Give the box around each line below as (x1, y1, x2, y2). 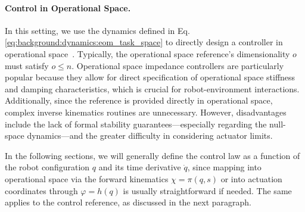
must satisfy (5, 59, 49, 71)
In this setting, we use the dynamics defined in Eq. (5, 24, 190, 36)
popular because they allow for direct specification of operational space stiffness (5, 71, 295, 83)
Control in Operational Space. (5, 1, 131, 14)
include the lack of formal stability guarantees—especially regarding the (5, 117, 267, 130)
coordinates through (5, 184, 78, 197)
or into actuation (220, 172, 282, 185)
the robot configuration (5, 161, 90, 173)
